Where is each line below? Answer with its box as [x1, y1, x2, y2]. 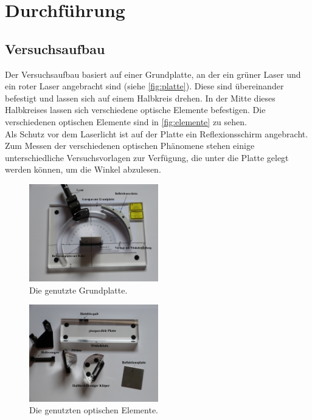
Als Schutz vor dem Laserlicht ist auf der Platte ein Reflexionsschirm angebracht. [5, 127, 308, 140]
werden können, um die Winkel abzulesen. [5, 163, 161, 176]
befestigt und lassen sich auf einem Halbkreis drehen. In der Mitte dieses [5, 91, 276, 104]
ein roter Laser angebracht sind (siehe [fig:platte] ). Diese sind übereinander [5, 80, 284, 92]
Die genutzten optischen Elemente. [29, 404, 159, 416]
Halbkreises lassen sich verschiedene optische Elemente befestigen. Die [5, 103, 266, 116]
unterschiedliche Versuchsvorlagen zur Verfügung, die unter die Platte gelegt [5, 151, 289, 164]
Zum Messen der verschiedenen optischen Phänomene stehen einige [5, 139, 255, 152]
